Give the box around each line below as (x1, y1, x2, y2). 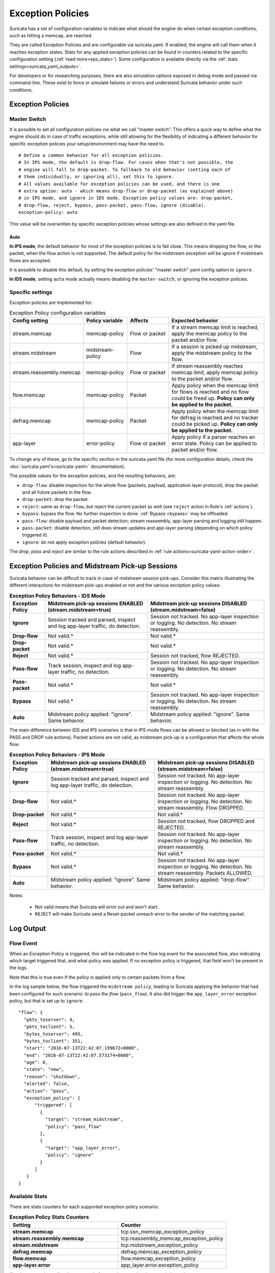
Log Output (9, 924, 46, 933)
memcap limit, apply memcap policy (171, 369, 258, 376)
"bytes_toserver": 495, (23, 1031, 84, 1037)
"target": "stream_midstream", (45, 1117, 123, 1122)
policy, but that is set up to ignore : (9, 998, 84, 1004)
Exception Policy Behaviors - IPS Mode (9, 751, 105, 758)
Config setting (12, 317, 48, 324)
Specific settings (9, 289, 53, 296)
